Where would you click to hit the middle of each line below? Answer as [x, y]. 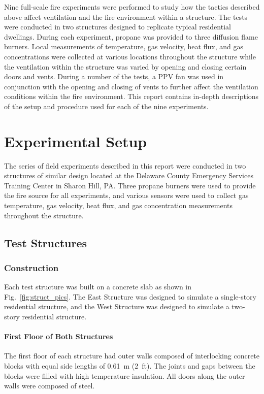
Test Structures [46, 242]
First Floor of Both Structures [59, 336]
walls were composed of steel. [49, 386]
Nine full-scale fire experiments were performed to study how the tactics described [132, 7]
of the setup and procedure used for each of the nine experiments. [106, 106]
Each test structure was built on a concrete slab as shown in [98, 287]
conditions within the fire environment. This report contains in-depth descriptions [131, 96]
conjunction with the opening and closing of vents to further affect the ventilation [131, 86]
